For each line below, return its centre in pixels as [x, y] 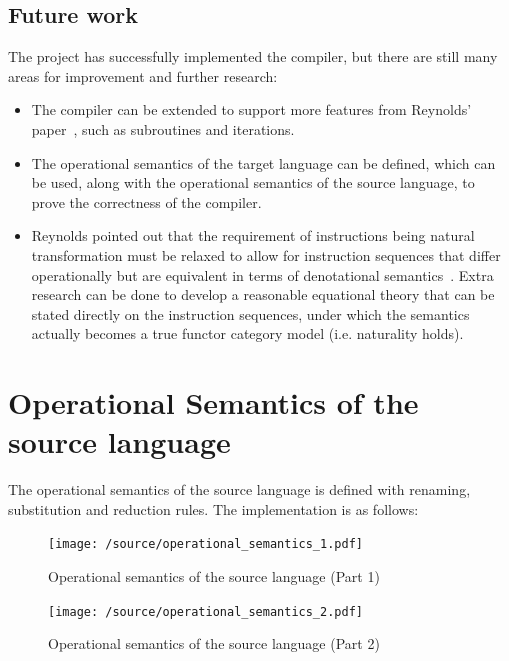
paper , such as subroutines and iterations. [163, 128]
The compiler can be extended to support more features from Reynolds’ [251, 109]
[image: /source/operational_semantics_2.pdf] [205, 611]
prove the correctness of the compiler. [146, 201]
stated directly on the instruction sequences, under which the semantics [250, 313]
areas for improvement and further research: [143, 75]
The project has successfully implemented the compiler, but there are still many [253, 56]
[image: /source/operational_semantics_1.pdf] [205, 544]
